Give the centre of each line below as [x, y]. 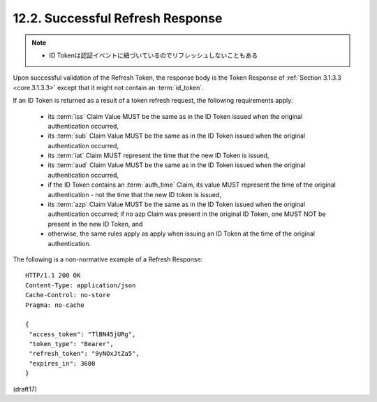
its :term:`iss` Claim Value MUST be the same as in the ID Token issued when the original [175, 116]
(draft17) [25, 389]
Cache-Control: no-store [68, 295]
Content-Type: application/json [81, 285]
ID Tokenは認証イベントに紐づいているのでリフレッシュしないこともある [154, 55]
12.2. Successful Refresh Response [118, 18]
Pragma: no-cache [55, 305]
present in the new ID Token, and [95, 224]
